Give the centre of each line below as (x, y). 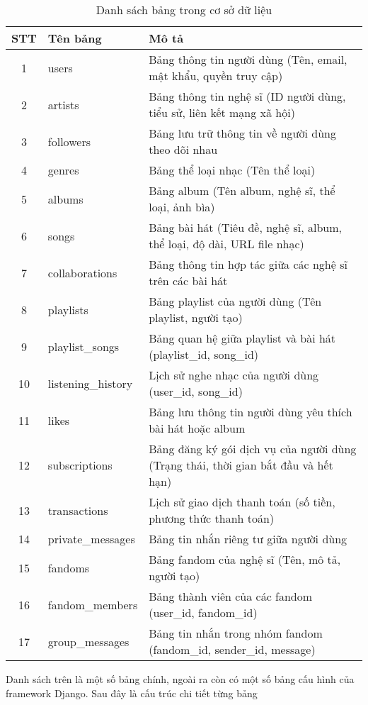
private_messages (91, 539)
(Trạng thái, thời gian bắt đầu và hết (241, 465)
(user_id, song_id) (196, 391)
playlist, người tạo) (196, 317)
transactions (78, 510)
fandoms (69, 567)
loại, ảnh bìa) (182, 207)
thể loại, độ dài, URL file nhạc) (226, 244)
